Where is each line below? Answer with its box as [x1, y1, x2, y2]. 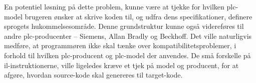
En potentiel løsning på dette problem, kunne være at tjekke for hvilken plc [4, 1, 236, 11]
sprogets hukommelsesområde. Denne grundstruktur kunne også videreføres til [4, 21, 244, 31]
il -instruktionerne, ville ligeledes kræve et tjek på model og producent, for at [4, 60, 239, 70]
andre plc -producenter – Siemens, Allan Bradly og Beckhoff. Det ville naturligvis [4, 30, 252, 41]
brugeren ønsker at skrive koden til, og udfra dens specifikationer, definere [25, 11, 252, 21]
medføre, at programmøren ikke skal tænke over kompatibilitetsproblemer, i [4, 40, 236, 51]
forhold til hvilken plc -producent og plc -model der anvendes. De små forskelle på [4, 50, 251, 60]
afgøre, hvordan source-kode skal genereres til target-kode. [4, 70, 183, 80]
